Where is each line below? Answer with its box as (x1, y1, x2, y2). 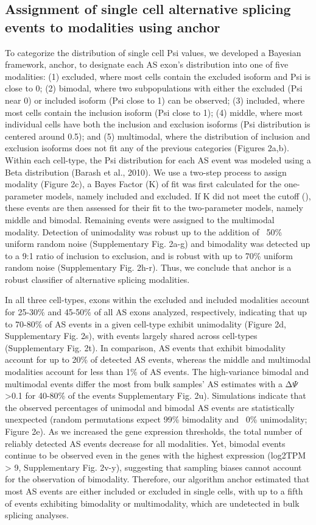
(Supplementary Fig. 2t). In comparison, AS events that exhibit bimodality (5, 341, 286, 354)
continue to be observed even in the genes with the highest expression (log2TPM (5, 449, 306, 462)
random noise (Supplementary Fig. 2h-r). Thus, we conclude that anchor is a (5, 261, 292, 274)
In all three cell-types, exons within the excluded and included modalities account (5, 293, 310, 306)
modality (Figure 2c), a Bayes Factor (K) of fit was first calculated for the (5, 177, 282, 190)
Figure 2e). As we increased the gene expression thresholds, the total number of (5, 425, 302, 437)
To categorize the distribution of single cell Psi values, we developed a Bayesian (5, 46, 301, 59)
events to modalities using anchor (5, 17, 220, 36)
